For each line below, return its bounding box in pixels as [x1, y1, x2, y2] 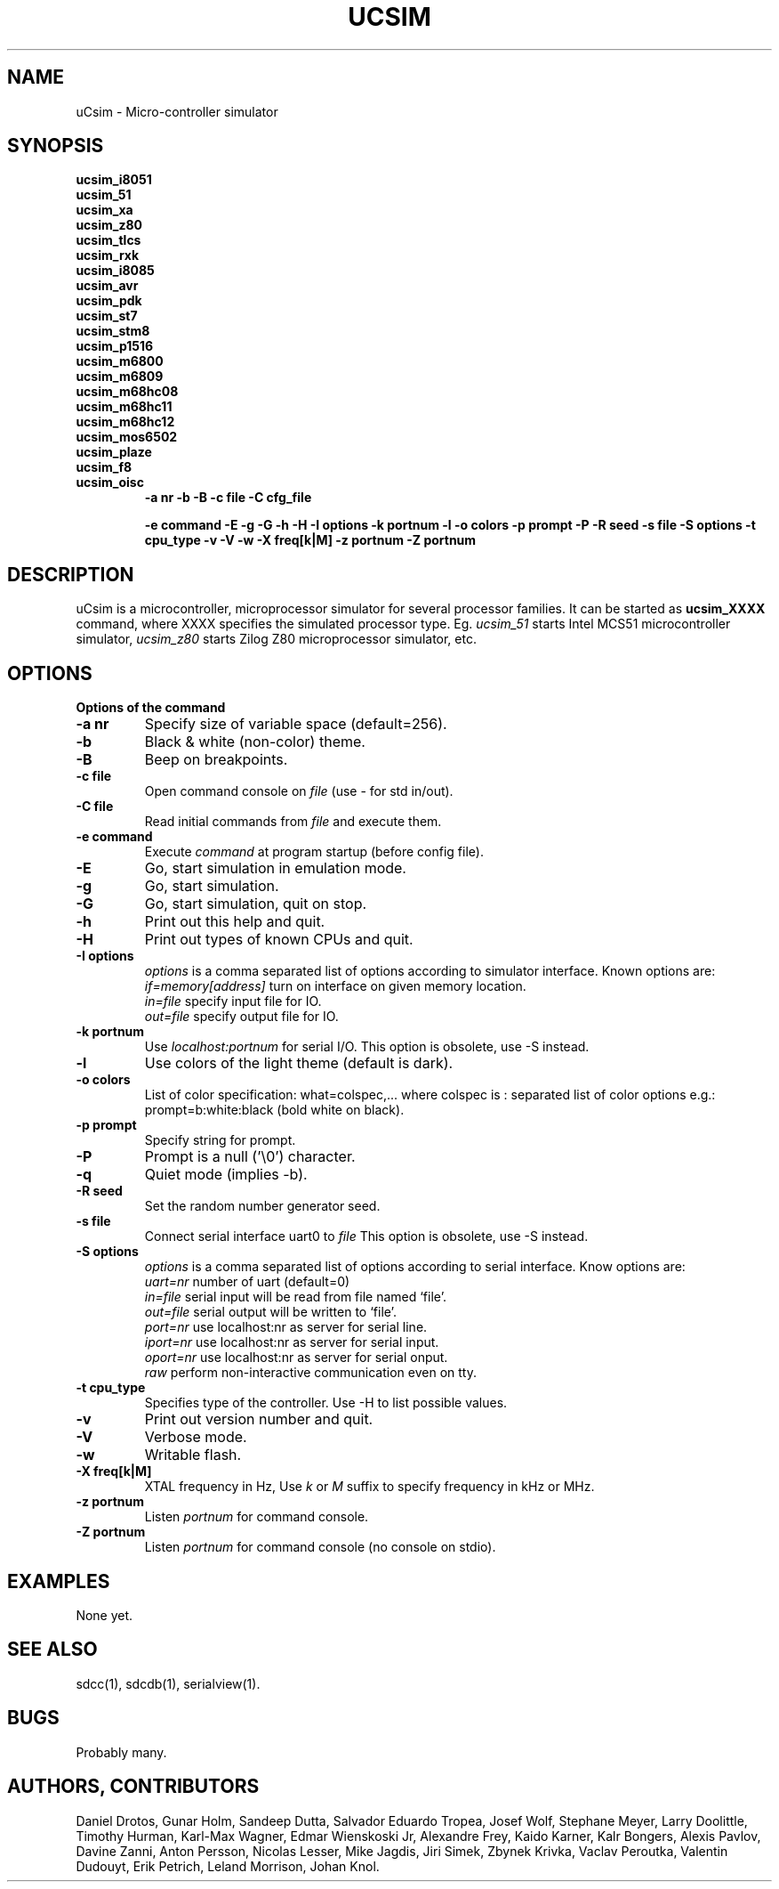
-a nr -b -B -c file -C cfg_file [144, 490, 312, 506]
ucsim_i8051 [76, 172, 152, 188]
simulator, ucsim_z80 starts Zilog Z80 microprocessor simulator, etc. [76, 631, 477, 647]
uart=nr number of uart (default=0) [144, 1274, 350, 1290]
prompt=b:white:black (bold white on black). [144, 1102, 405, 1118]
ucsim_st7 [76, 308, 138, 324]
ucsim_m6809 [76, 369, 164, 385]
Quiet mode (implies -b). [144, 1165, 308, 1184]
